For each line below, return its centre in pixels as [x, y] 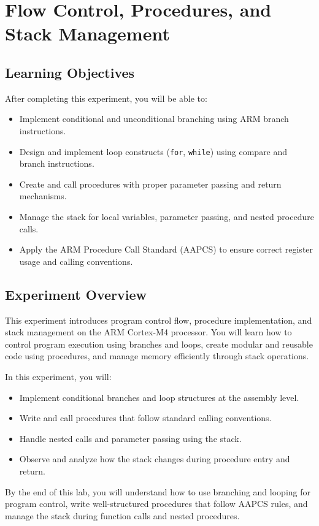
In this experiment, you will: [58, 376]
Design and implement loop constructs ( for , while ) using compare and [153, 151]
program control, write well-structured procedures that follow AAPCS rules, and [156, 504]
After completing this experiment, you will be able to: [106, 98]
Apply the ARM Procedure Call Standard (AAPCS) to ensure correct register [166, 249]
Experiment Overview [76, 294]
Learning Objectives [70, 72]
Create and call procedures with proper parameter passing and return [150, 184]
